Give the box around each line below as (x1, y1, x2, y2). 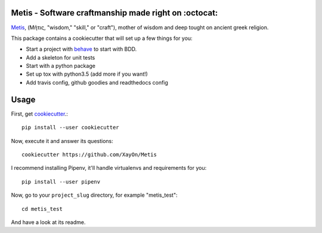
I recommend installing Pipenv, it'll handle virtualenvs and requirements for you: (11, 164, 207, 172)
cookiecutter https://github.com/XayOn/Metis (21, 151, 157, 158)
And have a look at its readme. (11, 218, 86, 226)
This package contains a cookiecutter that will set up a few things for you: (11, 35, 193, 42)
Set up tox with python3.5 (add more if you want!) (26, 70, 148, 77)
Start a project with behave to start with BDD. (26, 45, 137, 53)
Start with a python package (26, 63, 95, 70)
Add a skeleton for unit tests (26, 54, 95, 61)
